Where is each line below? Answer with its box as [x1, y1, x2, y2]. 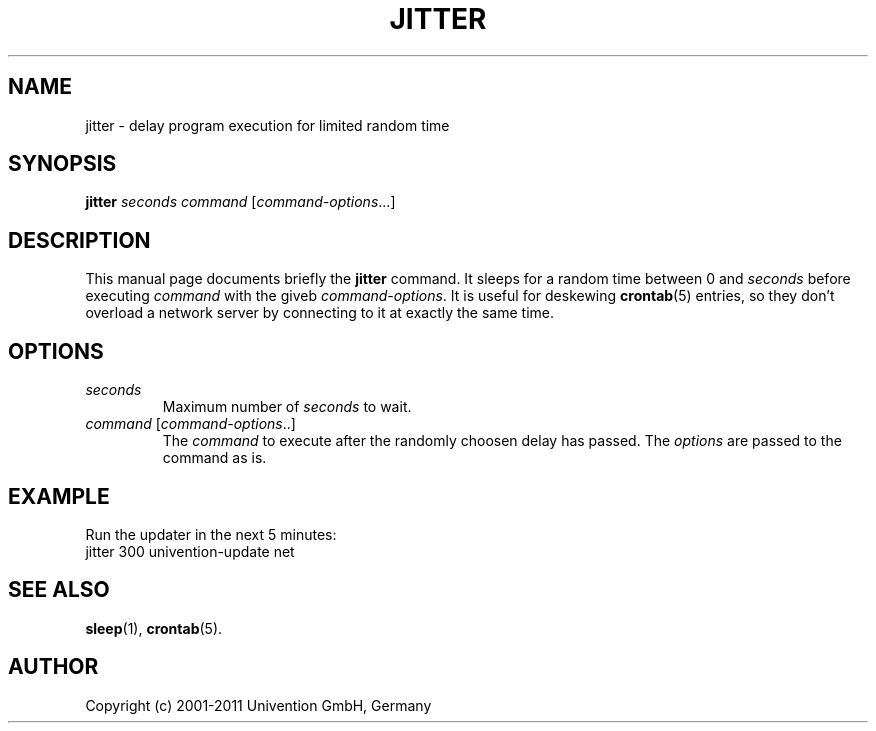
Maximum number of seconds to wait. [162, 398, 412, 416]
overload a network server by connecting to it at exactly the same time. [85, 304, 555, 322]
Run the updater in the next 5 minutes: [85, 525, 337, 543]
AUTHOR [8, 654, 99, 680]
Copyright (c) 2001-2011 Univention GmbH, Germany [85, 696, 432, 714]
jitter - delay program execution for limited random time [85, 116, 450, 134]
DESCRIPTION [8, 227, 151, 253]
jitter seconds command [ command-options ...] [85, 193, 396, 211]
